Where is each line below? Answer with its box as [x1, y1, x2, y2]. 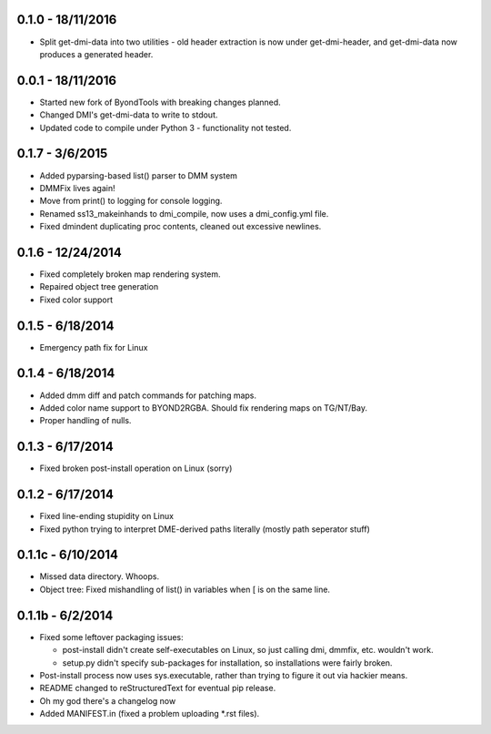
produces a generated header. [39, 48, 154, 59]
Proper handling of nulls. [39, 415, 132, 426]
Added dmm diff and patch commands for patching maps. [39, 390, 257, 401]
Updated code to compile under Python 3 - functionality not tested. [39, 122, 292, 133]
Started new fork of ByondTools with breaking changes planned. [39, 97, 281, 107]
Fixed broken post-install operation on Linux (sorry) [39, 463, 233, 474]
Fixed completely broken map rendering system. [39, 269, 222, 280]
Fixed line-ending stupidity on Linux [39, 511, 175, 522]
